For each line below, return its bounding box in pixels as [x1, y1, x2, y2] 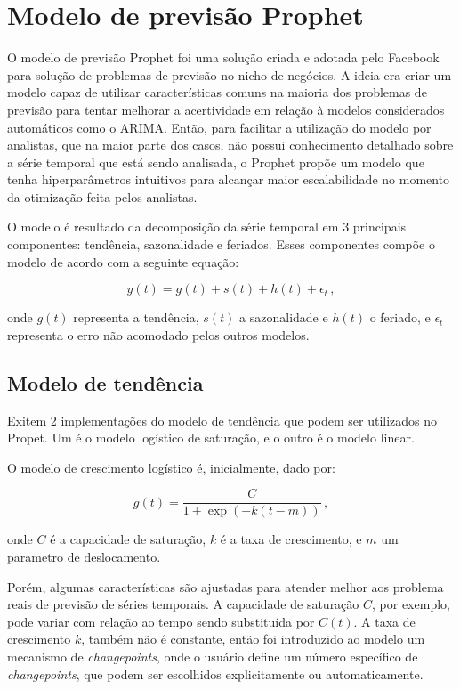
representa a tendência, [73, 308, 199, 327]
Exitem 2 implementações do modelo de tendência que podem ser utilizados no [7, 410, 438, 429]
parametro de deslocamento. [7, 547, 161, 566]
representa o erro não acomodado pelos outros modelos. [7, 325, 310, 344]
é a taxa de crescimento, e [220, 530, 362, 548]
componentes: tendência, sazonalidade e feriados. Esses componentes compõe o [7, 235, 435, 254]
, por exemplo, [372, 595, 450, 613]
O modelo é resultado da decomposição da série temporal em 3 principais [7, 217, 407, 236]
